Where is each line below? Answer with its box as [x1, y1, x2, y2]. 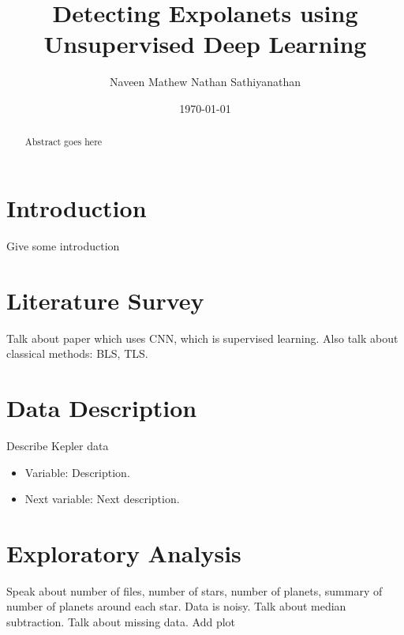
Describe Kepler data [6, 437, 109, 453]
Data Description [6, 391, 197, 423]
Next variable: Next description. [24, 490, 180, 507]
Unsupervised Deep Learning [43, 28, 367, 60]
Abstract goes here [24, 135, 103, 148]
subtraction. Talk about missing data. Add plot [6, 614, 236, 630]
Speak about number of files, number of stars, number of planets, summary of [6, 582, 383, 599]
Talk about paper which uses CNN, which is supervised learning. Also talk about [6, 329, 398, 346]
